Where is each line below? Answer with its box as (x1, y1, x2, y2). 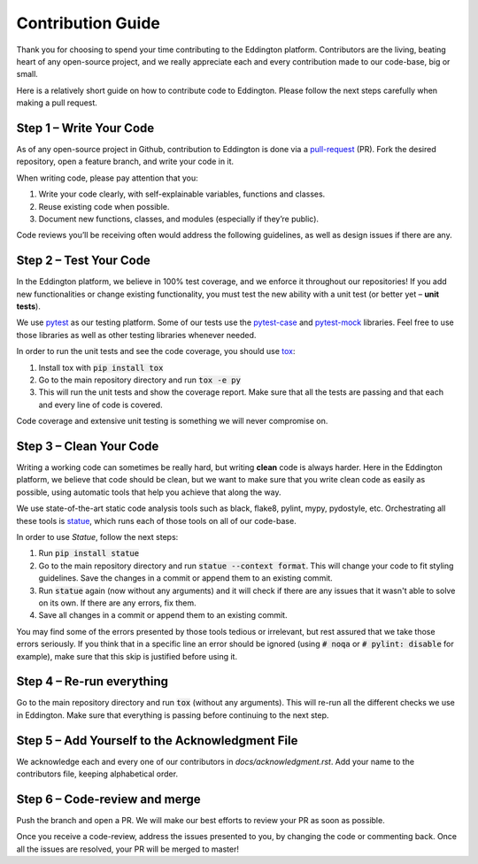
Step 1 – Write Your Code (16, 120, 155, 135)
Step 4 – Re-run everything (16, 674, 168, 690)
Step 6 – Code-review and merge (16, 791, 201, 806)
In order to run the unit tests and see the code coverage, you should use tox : (16, 346, 296, 357)
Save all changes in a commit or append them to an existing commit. (38, 610, 288, 621)
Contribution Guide (16, 13, 161, 33)
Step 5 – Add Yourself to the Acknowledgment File (16, 733, 298, 748)
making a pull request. (16, 97, 97, 108)
